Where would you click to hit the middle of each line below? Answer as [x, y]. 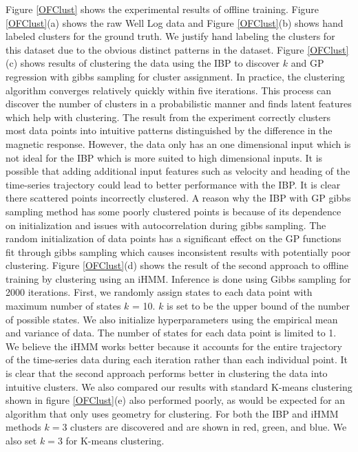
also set [21, 440]
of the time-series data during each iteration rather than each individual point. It [177, 359]
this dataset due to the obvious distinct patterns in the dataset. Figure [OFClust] [177, 49]
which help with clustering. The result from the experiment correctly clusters [168, 117]
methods [23, 427]
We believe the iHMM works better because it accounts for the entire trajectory [174, 346]
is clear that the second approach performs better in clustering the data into [167, 373]
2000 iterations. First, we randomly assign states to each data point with [159, 292]
